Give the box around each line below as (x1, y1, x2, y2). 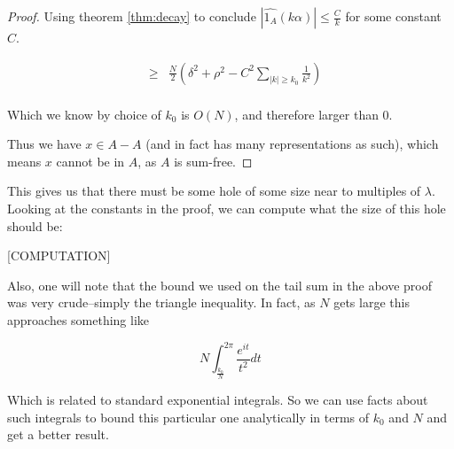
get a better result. (7, 425, 109, 444)
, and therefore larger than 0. (234, 105, 393, 123)
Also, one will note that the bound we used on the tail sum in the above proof (7, 275, 432, 294)
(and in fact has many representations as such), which (145, 135, 439, 153)
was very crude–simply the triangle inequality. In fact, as (7, 293, 316, 312)
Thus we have (7, 135, 82, 153)
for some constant (345, 7, 442, 25)
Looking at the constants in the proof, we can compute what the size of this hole (7, 199, 446, 218)
